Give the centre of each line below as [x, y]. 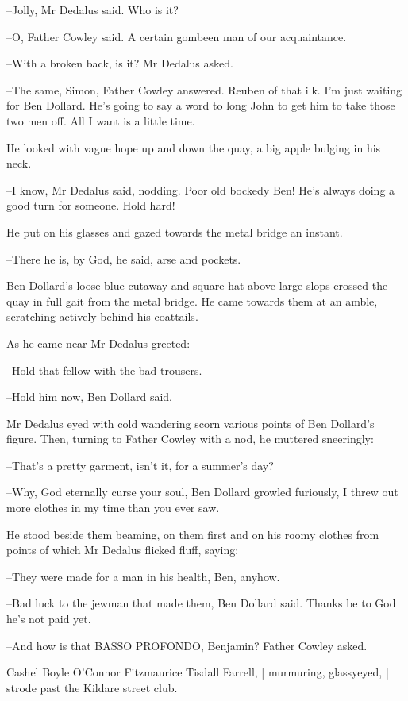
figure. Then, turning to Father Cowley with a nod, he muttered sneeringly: [190, 439]
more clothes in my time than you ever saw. [113, 508]
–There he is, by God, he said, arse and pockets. [124, 258]
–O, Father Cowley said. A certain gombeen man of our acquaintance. [177, 36]
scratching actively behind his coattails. [102, 316]
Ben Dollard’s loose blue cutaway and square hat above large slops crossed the [197, 285]
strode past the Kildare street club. [92, 687]
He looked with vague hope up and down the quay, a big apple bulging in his [194, 147]
